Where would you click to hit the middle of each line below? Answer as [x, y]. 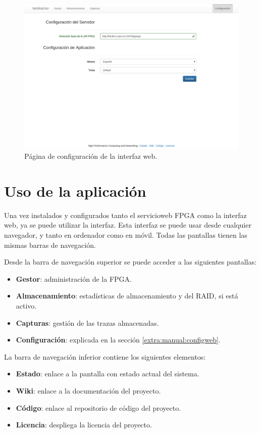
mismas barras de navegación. [50, 245]
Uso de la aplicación [75, 190]
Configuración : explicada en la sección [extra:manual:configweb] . [118, 340]
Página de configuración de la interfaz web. [91, 156]
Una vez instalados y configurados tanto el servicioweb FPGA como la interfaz [125, 215]
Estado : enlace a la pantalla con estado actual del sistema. [108, 374]
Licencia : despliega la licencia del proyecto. [84, 425]
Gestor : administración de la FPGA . [74, 278]
